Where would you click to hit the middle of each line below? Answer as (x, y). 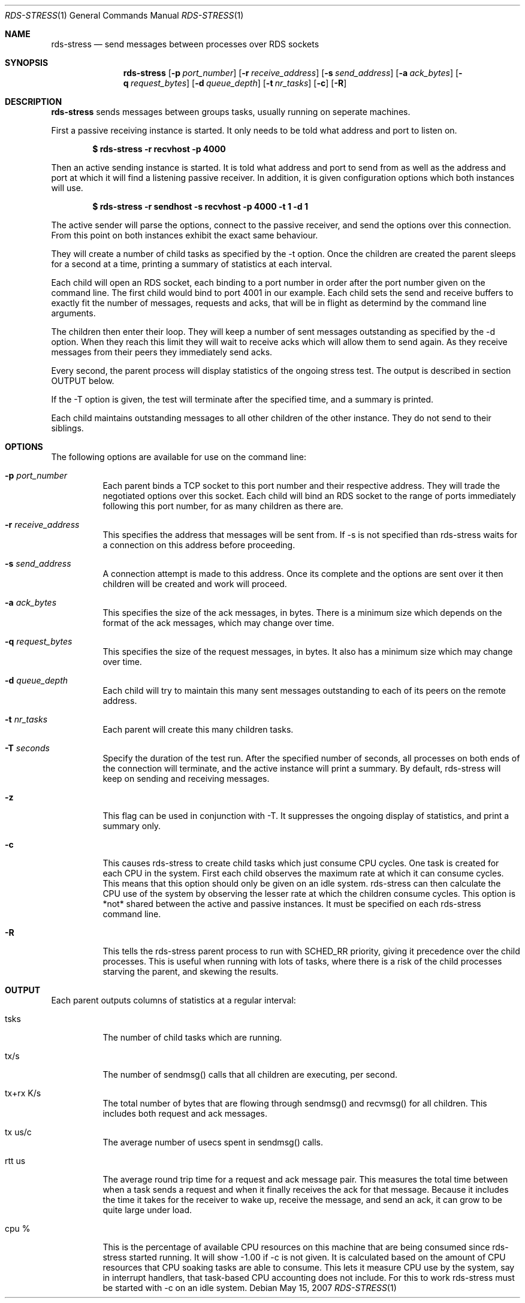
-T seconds (27, 748)
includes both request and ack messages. (185, 1113)
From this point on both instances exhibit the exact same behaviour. (185, 235)
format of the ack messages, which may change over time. (218, 623)
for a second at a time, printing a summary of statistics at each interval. (192, 264)
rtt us (15, 1161)
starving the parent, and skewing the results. (191, 971)
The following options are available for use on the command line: (179, 457)
